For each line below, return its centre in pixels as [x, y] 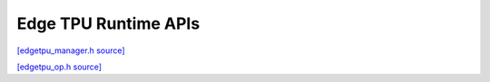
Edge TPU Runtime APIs [108, 23]
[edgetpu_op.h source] [59, 67]
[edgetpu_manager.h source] [71, 50]
